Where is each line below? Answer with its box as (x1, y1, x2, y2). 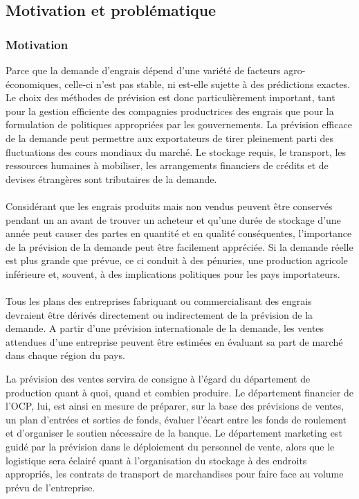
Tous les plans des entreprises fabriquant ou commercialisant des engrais (6, 294, 312, 308)
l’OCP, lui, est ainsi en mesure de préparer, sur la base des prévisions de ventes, (6, 399, 344, 413)
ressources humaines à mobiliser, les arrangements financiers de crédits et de (6, 158, 329, 173)
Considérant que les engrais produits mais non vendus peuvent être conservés (6, 198, 333, 213)
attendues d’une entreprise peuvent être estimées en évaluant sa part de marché (6, 334, 343, 349)
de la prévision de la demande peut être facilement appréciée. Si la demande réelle (6, 239, 353, 254)
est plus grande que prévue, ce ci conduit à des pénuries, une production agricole (6, 253, 348, 268)
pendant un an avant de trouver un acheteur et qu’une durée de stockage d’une (6, 212, 341, 227)
